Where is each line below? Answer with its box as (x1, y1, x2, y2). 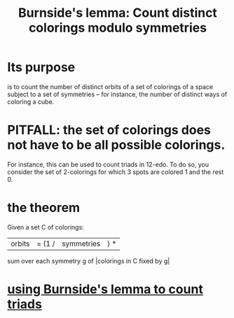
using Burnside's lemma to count (7, 281, 203, 297)
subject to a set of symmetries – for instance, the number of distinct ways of (7, 90, 228, 98)
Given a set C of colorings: (7, 223, 84, 231)
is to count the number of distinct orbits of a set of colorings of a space (7, 82, 214, 91)
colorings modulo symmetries (28, 20, 207, 36)
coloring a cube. (7, 97, 55, 106)
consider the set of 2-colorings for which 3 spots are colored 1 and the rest (7, 167, 224, 176)
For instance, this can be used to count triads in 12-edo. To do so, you (7, 160, 209, 168)
